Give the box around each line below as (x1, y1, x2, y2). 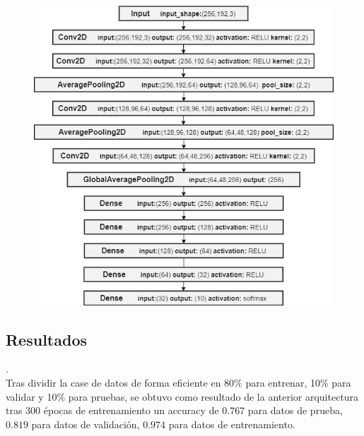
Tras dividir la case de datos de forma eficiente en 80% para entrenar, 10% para (6, 375, 351, 390)
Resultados (6, 328, 87, 350)
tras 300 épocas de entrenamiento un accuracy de (6, 403, 219, 418)
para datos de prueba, (247, 403, 343, 418)
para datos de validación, (31, 416, 140, 431)
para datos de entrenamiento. (168, 416, 295, 431)
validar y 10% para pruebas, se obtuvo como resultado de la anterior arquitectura (6, 389, 359, 404)
